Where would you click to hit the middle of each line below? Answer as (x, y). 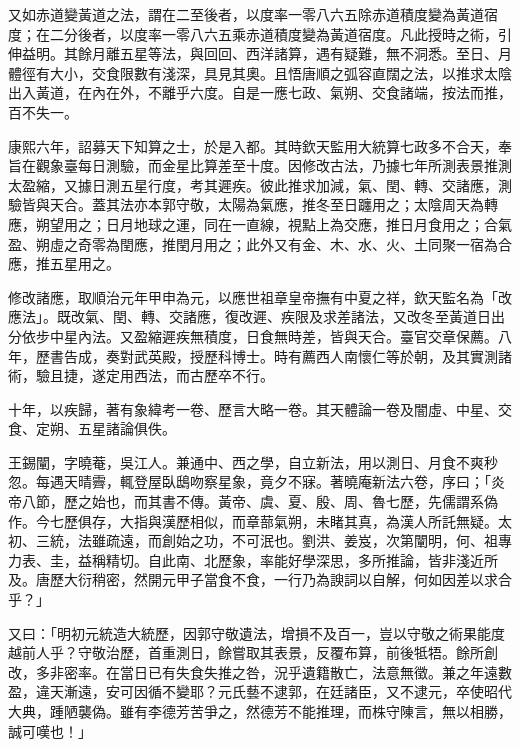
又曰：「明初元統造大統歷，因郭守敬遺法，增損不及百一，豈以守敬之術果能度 (256, 632)
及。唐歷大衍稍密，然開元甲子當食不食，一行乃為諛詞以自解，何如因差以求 (253, 579)
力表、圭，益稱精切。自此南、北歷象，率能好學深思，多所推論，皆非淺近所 (253, 559)
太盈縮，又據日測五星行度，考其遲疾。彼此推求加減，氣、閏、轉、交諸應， (253, 184)
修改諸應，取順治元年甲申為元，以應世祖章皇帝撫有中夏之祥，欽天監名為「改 (260, 296)
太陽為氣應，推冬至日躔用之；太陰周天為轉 (357, 204)
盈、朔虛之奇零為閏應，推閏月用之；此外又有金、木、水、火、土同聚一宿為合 (260, 243)
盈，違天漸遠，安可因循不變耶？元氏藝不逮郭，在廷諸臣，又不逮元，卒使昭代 (260, 691)
